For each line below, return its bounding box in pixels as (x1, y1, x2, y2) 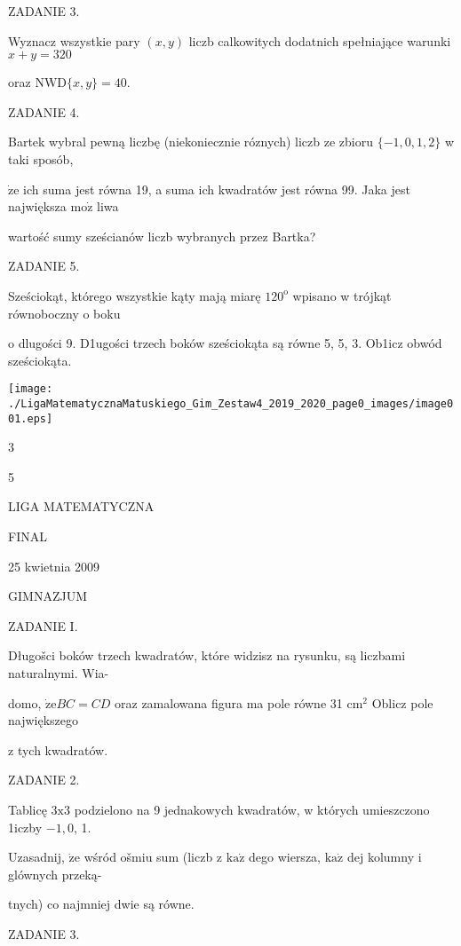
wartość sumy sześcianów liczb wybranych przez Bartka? (8, 226, 316, 245)
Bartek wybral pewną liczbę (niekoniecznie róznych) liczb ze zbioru (8, 132, 373, 151)
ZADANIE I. (8, 616, 78, 635)
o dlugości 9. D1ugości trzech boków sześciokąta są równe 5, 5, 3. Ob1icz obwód (8, 334, 442, 352)
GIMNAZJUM (8, 587, 87, 605)
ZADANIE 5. (8, 256, 80, 275)
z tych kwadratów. (8, 740, 108, 759)
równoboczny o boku (8, 304, 121, 322)
